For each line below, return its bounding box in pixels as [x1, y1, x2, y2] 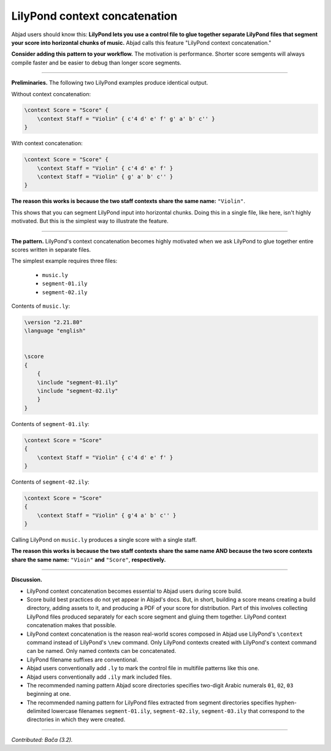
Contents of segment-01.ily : [11, 420, 90, 427]
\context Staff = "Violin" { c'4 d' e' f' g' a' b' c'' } [37, 115, 215, 122]
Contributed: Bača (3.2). [11, 736, 73, 743]
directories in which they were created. [26, 716, 126, 723]
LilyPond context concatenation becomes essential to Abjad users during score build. [26, 587, 243, 595]
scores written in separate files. [11, 246, 91, 253]
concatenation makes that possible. [26, 622, 116, 629]
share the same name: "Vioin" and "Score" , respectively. [11, 555, 166, 563]
